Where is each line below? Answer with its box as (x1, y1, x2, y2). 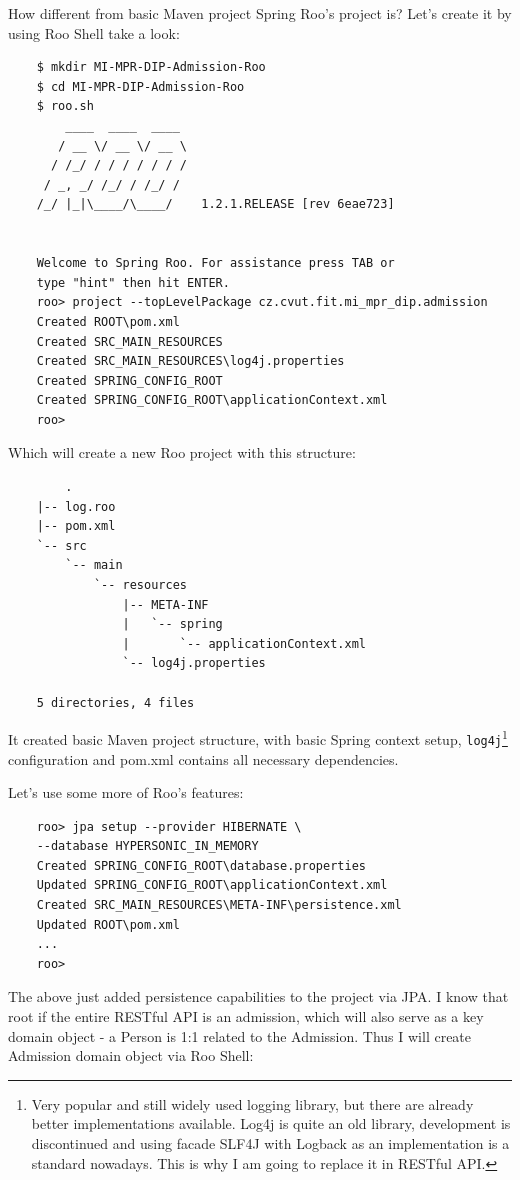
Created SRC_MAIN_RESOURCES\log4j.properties (36, 354, 345, 369)
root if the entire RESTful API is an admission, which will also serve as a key (8, 1006, 484, 1027)
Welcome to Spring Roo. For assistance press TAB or (36, 256, 395, 271)
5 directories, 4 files (36, 695, 195, 710)
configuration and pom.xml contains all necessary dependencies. (8, 748, 399, 769)
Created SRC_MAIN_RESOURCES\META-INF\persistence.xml (36, 898, 402, 913)
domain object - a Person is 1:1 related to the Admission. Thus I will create (8, 1025, 472, 1046)
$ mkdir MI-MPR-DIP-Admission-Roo (36, 60, 266, 75)
